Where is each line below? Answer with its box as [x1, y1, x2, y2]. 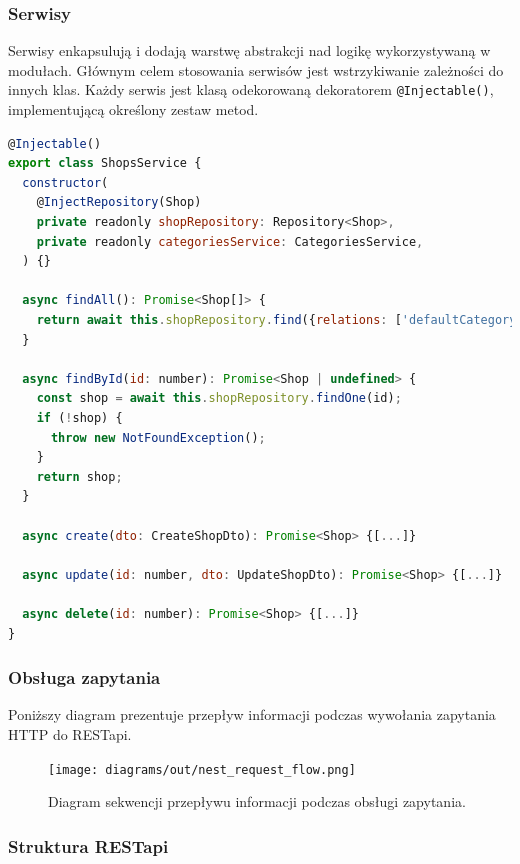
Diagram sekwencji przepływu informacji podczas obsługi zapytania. [48, 791, 466, 812]
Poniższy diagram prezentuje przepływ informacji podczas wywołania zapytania [8, 704, 496, 725]
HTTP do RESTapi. [8, 723, 132, 744]
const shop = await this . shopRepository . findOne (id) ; [36, 391, 402, 406]
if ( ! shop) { [36, 410, 123, 425]
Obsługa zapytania [8, 665, 161, 690]
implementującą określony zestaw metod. [8, 99, 259, 120]
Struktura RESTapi [8, 833, 169, 858]
